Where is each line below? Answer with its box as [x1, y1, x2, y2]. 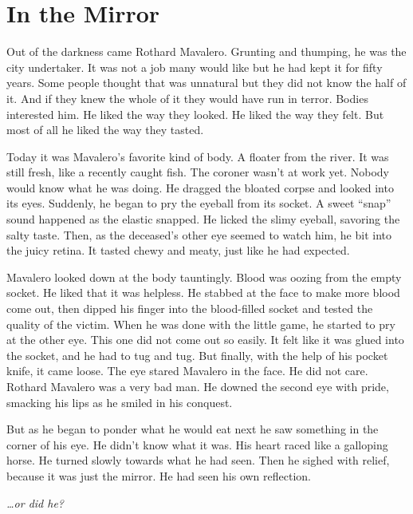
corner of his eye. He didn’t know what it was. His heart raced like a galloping [6, 436, 388, 453]
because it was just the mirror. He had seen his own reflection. [6, 467, 312, 484]
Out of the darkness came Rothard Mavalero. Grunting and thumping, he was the [6, 43, 407, 60]
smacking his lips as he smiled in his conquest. [6, 393, 233, 410]
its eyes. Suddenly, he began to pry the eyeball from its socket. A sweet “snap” [6, 195, 391, 212]
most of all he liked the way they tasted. [6, 121, 204, 138]
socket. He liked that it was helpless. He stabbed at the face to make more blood [6, 284, 400, 301]
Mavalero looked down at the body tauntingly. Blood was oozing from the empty [6, 268, 402, 285]
